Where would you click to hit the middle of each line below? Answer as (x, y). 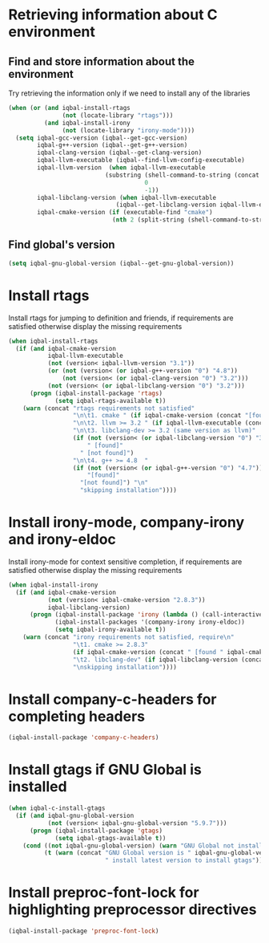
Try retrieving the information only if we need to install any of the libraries (129, 93)
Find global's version (62, 245)
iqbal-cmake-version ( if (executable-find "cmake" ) (125, 213)
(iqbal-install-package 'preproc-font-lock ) (84, 931)
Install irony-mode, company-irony (126, 522)
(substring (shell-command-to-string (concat (183, 175)
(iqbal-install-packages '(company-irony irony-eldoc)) (150, 622)
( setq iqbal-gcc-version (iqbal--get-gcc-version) (102, 138)
